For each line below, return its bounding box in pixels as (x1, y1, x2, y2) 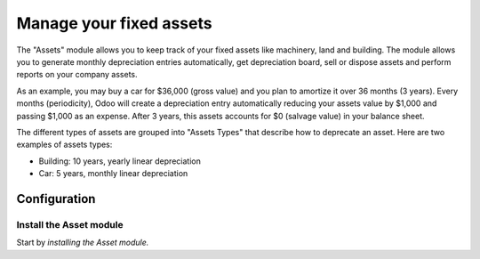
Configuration (16, 191, 96, 206)
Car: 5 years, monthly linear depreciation (38, 168, 188, 179)
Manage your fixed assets (16, 13, 212, 33)
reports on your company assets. (16, 69, 138, 80)
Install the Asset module (16, 218, 124, 231)
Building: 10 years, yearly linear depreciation (38, 156, 202, 166)
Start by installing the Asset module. (16, 237, 149, 248)
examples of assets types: (16, 139, 113, 150)
